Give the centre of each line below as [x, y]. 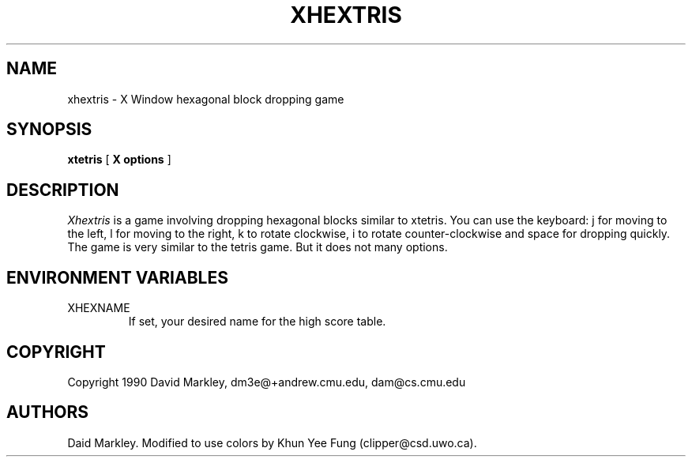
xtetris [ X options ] [119, 160]
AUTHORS [48, 412]
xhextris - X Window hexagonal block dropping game [206, 99]
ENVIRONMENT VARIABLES [117, 277]
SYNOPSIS [49, 130]
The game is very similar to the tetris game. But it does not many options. [258, 247]
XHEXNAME [99, 308]
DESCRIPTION [63, 190]
